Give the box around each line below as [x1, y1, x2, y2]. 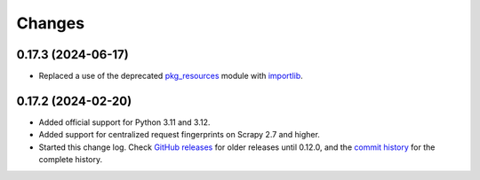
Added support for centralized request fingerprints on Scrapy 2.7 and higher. [38, 129, 320, 140]
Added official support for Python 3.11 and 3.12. [38, 116, 211, 128]
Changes [16, 13, 84, 33]
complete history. [38, 154, 102, 165]
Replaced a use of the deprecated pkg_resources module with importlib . [38, 71, 304, 82]
